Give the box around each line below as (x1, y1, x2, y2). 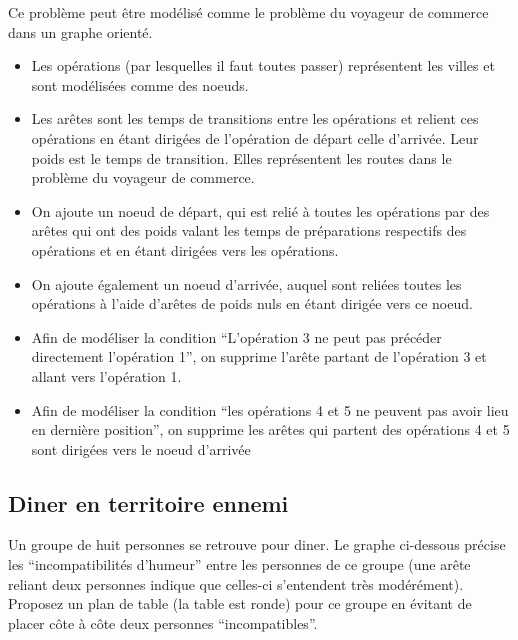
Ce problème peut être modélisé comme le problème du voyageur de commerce (8, 2, 489, 22)
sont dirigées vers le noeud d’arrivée (31, 438, 251, 459)
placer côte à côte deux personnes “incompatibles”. (8, 612, 318, 633)
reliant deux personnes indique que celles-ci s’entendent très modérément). (8, 573, 464, 594)
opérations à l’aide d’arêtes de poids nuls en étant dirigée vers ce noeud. (31, 293, 473, 314)
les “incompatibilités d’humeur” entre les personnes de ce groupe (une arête (8, 554, 471, 575)
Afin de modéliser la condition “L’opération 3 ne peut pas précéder (31, 326, 442, 347)
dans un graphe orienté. (8, 21, 153, 42)
